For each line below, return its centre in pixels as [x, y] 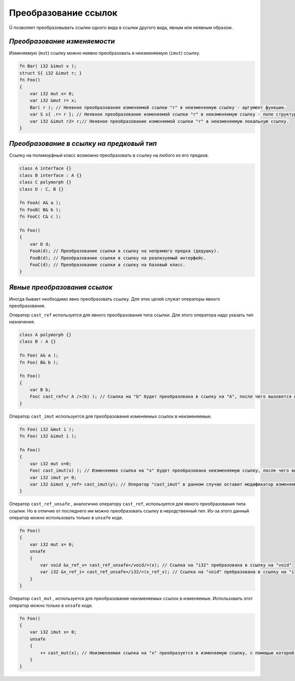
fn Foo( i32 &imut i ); [48, 436]
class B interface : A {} [51, 175]
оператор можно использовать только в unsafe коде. [66, 518]
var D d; [40, 244]
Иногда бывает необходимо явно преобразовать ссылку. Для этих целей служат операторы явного [115, 299]
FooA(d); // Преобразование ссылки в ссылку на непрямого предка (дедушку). [124, 251]
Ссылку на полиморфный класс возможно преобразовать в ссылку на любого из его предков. [109, 155]
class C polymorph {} [45, 182]
